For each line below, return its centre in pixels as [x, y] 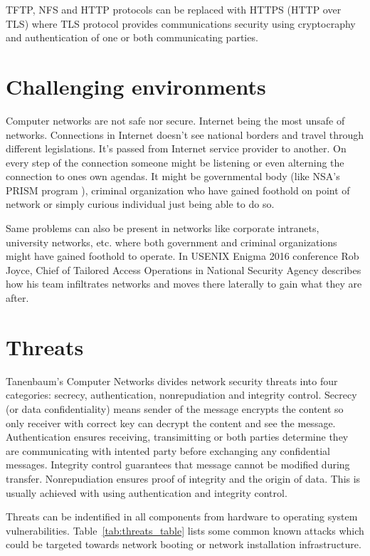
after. [17, 298]
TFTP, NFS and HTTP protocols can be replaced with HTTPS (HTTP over [174, 9]
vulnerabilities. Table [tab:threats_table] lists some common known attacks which [185, 530]
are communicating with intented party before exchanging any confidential [168, 450]
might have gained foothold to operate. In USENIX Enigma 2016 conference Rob [183, 256]
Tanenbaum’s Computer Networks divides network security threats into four [172, 381]
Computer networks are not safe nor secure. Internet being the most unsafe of [175, 120]
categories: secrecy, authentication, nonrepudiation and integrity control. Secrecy [181, 395]
